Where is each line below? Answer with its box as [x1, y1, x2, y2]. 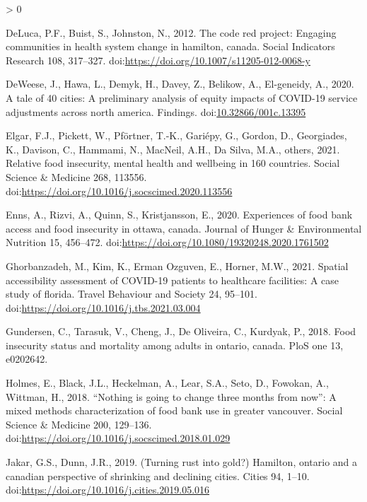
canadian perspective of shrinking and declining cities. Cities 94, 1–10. [6, 468, 310, 483]
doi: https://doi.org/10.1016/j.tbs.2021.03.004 [6, 300, 201, 315]
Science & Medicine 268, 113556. [6, 169, 147, 184]
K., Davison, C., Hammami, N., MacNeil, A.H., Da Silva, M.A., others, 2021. [6, 141, 340, 156]
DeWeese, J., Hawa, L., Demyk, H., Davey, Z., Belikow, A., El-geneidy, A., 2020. [6, 76, 354, 91]
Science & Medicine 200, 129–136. [6, 416, 152, 431]
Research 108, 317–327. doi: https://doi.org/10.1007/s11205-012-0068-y [6, 52, 311, 67]
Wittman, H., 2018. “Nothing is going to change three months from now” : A [6, 389, 337, 404]
